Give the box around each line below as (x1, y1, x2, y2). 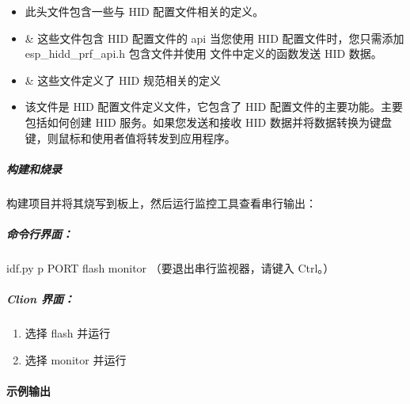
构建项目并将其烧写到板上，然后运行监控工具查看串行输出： (6, 194, 317, 211)
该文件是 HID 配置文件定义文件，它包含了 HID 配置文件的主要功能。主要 (25, 98, 403, 115)
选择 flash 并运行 (25, 325, 111, 341)
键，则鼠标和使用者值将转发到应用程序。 (25, 129, 236, 146)
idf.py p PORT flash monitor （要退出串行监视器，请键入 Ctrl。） (6, 259, 335, 276)
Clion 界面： (6, 291, 74, 307)
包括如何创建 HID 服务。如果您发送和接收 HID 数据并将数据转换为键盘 (25, 113, 392, 130)
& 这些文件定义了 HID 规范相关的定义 (25, 71, 221, 88)
